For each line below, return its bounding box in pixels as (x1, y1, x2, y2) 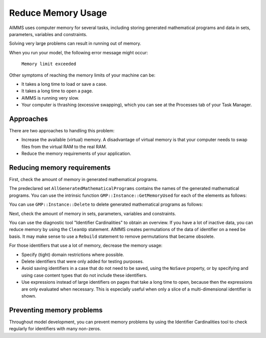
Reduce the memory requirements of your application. (21, 150, 132, 156)
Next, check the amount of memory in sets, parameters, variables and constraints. (9, 210, 176, 217)
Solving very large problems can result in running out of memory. (9, 40, 141, 46)
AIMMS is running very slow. (21, 95, 80, 101)
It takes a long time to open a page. (21, 88, 93, 94)
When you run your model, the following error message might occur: (9, 49, 148, 55)
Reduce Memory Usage (9, 7, 107, 18)
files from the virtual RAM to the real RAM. (21, 144, 107, 150)
